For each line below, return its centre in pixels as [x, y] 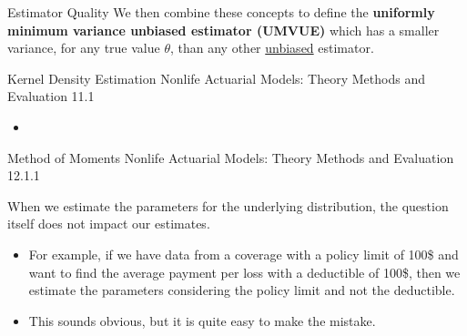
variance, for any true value [84, 48]
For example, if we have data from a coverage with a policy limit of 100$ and [244, 254]
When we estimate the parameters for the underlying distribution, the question [228, 205]
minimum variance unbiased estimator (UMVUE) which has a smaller [223, 30]
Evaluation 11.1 [51, 96]
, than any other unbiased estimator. [272, 48]
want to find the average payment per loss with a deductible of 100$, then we [244, 272]
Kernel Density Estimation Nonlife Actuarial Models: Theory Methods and [216, 78]
